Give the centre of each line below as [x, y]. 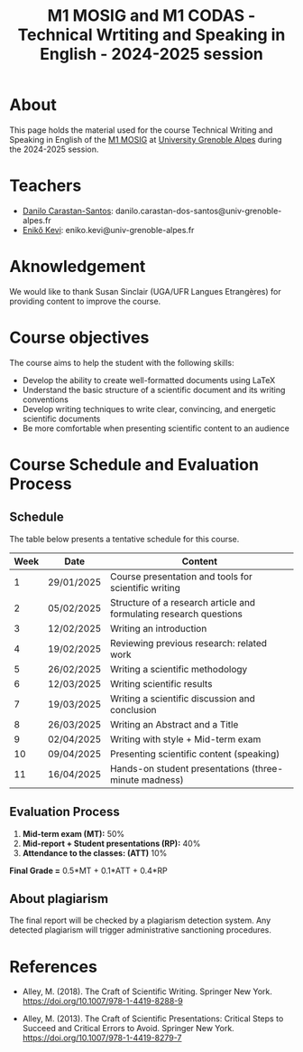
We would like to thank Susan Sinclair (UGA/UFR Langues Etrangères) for [145, 291]
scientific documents [61, 418]
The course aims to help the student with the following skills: [122, 362]
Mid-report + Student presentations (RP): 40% [111, 843]
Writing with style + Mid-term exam [185, 739]
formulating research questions [176, 614]
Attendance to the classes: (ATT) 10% [95, 853]
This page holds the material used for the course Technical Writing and [141, 130]
